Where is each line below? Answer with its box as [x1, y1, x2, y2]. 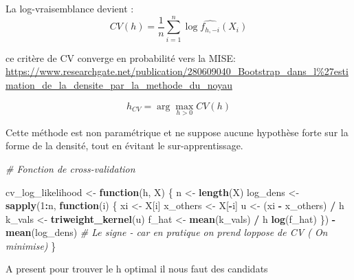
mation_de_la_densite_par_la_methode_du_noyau [5, 77, 232, 91]
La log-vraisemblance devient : [5, 1, 134, 15]
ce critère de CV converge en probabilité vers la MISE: [5, 50, 236, 65]
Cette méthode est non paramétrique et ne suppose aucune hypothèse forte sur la [5, 125, 349, 139]
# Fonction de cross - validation [5, 161, 135, 175]
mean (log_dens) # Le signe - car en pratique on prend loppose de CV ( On [5, 225, 328, 239]
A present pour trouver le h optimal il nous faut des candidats [5, 261, 268, 276]
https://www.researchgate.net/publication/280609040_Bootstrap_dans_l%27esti [5, 64, 349, 78]
